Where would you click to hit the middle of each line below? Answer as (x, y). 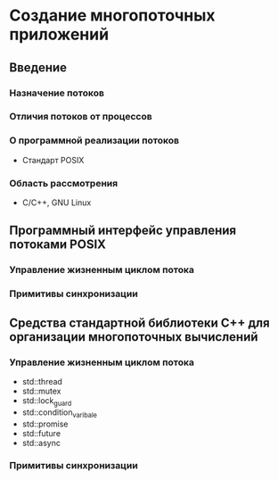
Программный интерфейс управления (123, 231)
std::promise (45, 424)
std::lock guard (47, 401)
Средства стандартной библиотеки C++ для (139, 323)
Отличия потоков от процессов (81, 117)
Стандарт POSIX (53, 160)
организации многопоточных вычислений (134, 337)
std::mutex (41, 391)
